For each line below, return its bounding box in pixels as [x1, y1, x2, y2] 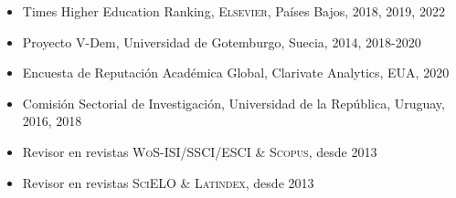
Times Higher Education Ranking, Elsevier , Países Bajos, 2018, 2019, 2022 [22, 2, 445, 20]
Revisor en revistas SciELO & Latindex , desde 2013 [22, 172, 314, 192]
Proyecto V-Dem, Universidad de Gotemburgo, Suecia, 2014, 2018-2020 [22, 32, 421, 51]
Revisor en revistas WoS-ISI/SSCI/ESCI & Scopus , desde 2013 [22, 141, 377, 161]
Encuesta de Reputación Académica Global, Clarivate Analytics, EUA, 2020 [22, 63, 450, 82]
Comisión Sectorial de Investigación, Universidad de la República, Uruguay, [22, 93, 445, 112]
